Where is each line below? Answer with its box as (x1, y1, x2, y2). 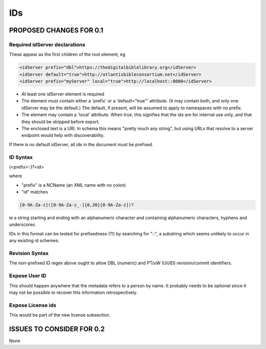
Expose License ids (9, 302, 57, 309)
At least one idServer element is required (21, 91, 104, 97)
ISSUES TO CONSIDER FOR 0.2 (9, 325, 105, 333)
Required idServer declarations (9, 41, 86, 48)
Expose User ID (9, 272, 47, 279)
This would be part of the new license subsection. (9, 312, 111, 318)
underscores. (9, 222, 36, 227)
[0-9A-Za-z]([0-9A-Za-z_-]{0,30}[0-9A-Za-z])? (19, 202, 134, 208)
